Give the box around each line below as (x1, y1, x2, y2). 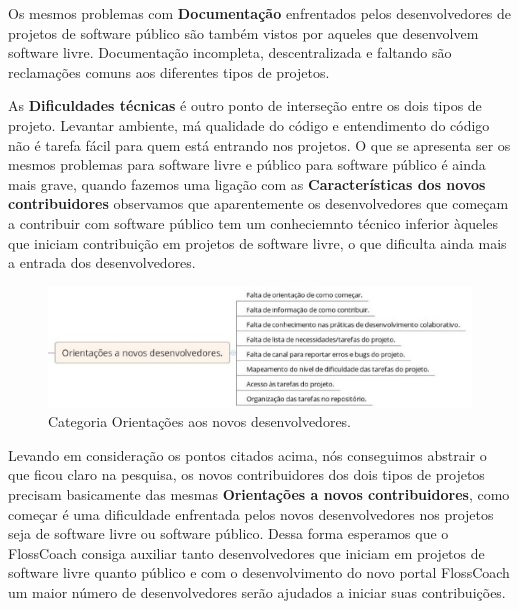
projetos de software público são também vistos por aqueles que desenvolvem (8, 22, 479, 43)
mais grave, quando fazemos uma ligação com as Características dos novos (8, 173, 486, 194)
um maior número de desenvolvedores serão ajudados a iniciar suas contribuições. (8, 581, 506, 602)
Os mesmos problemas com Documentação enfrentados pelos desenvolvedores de (8, 3, 512, 23)
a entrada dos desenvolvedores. (8, 252, 196, 273)
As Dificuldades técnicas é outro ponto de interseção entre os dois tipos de (8, 95, 482, 116)
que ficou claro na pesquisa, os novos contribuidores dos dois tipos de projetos (8, 464, 485, 485)
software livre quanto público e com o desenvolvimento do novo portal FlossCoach (8, 562, 510, 583)
